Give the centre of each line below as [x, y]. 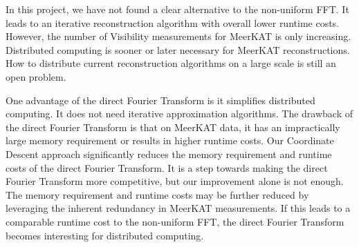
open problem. [36, 76]
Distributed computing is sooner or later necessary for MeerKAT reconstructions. [178, 49]
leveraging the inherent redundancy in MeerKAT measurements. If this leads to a [178, 208]
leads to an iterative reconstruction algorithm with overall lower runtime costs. [173, 22]
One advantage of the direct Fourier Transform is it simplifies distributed [160, 100]
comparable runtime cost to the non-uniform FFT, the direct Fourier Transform [175, 221]
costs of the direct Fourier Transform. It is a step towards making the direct [167, 167]
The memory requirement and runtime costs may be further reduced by [157, 194]
